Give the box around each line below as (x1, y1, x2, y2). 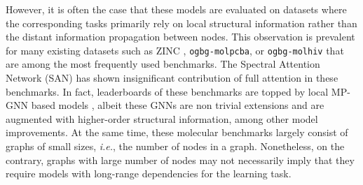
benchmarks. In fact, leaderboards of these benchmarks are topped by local (6, 84, 329, 98)
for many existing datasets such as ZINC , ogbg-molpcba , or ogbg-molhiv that (6, 43, 344, 57)
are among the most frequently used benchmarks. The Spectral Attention (6, 57, 320, 71)
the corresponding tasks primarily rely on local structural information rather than (6, 15, 357, 30)
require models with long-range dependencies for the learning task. (6, 166, 292, 181)
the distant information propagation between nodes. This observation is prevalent (6, 29, 355, 44)
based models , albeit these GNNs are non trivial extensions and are (31, 98, 324, 112)
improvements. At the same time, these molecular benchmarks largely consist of (6, 125, 348, 140)
